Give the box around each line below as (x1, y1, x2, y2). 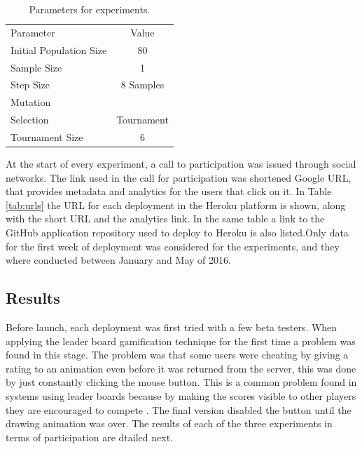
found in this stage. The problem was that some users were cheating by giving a (6, 347, 349, 362)
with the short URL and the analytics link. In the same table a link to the (6, 211, 325, 226)
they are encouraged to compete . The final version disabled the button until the (6, 402, 351, 417)
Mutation (11, 95, 51, 109)
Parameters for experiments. (29, 2, 151, 16)
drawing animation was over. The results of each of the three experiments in (6, 416, 333, 431)
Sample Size (11, 60, 62, 74)
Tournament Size (11, 129, 83, 144)
